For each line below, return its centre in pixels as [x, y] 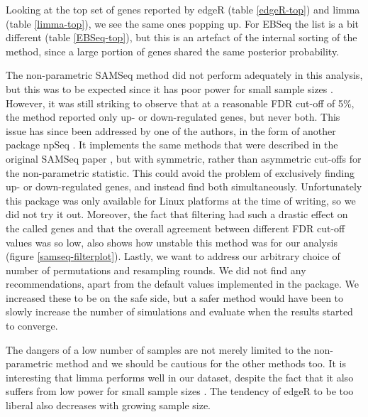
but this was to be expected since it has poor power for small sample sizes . [169, 88]
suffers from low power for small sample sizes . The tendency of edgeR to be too [180, 391]
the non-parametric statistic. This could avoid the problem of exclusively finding [180, 172]
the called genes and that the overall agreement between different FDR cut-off [175, 228]
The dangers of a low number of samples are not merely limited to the [158, 349]
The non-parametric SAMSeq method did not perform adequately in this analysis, [184, 75]
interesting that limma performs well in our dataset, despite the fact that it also [180, 377]
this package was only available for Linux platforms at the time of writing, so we [181, 200]
